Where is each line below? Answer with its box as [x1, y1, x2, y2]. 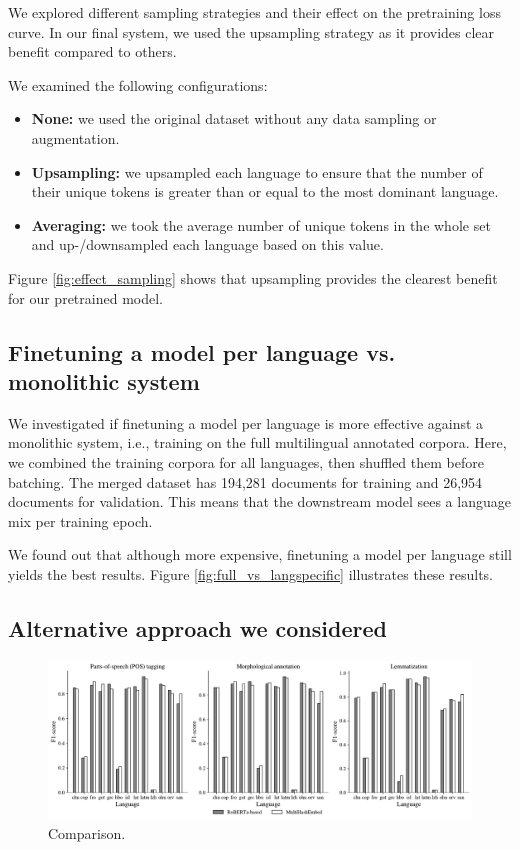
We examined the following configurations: [8, 74, 268, 95]
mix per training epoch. [8, 510, 153, 531]
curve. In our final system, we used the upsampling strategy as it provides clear [8, 21, 495, 42]
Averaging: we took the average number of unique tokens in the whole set [31, 214, 491, 235]
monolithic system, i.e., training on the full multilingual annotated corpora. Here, [8, 432, 507, 453]
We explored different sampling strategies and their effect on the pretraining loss [8, 2, 501, 22]
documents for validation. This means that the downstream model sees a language [8, 491, 511, 512]
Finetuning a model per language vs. [8, 336, 396, 367]
